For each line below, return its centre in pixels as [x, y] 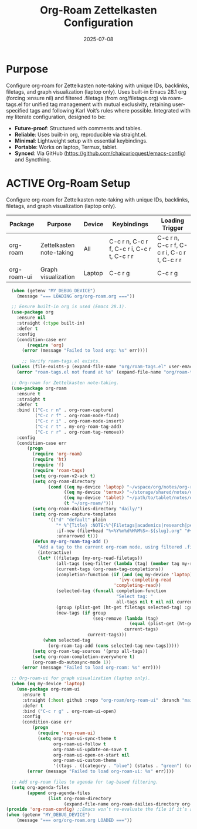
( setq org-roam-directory [64, 481]
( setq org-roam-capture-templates [74, 514]
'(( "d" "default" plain [77, 520]
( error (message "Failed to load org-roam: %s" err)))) [91, 668]
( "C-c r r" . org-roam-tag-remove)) [80, 432]
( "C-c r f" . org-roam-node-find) [77, 416]
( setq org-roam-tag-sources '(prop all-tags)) [90, 651]
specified [17, 110]
